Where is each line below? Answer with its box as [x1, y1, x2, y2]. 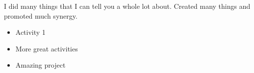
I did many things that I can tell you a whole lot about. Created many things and [4, 1, 251, 11]
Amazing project [15, 60, 66, 70]
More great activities [15, 43, 78, 53]
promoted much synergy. [4, 10, 77, 21]
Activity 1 [15, 27, 46, 37]
